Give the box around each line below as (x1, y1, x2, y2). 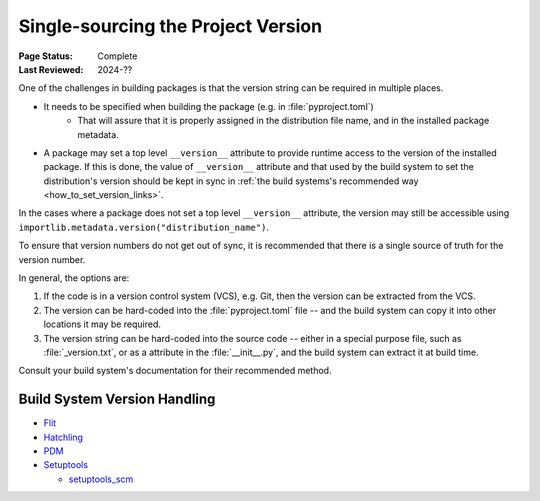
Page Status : (18, 50, 74, 62)
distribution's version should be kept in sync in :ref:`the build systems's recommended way (43, 175, 419, 187)
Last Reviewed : (18, 63, 84, 75)
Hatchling (43, 431, 84, 443)
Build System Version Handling (18, 391, 216, 408)
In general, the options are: (18, 272, 130, 284)
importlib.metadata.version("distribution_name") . (18, 221, 270, 233)
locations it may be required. (43, 318, 162, 330)
